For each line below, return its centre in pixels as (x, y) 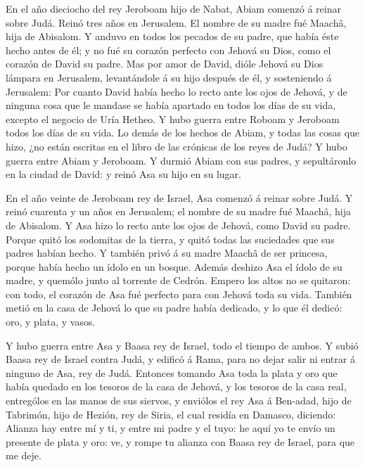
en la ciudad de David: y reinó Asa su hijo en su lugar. (123, 174)
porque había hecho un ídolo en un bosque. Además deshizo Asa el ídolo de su (174, 266)
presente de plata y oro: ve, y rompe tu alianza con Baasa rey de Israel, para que (180, 441)
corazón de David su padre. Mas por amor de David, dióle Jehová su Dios (165, 64)
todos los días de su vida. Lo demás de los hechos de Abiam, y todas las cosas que (183, 133)
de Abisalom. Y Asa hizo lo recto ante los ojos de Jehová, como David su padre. (178, 225)
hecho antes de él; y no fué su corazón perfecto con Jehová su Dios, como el (168, 50)
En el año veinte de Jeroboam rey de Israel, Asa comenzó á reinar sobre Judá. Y (179, 197)
